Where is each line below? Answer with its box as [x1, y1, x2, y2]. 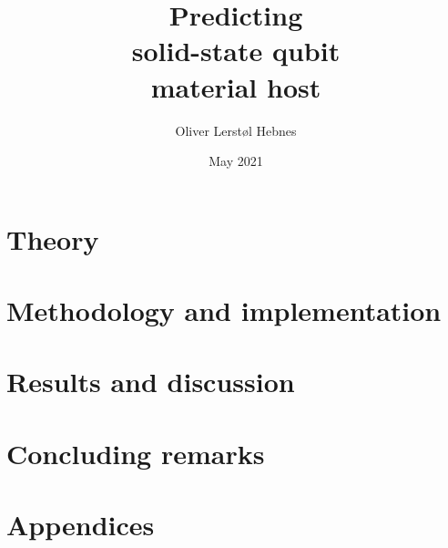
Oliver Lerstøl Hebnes [175, 120, 297, 140]
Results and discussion [6, 363, 295, 400]
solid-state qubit [131, 32, 341, 69]
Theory [6, 220, 99, 257]
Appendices [6, 506, 155, 543]
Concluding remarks [6, 434, 265, 471]
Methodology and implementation [6, 292, 442, 329]
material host [150, 67, 321, 105]
